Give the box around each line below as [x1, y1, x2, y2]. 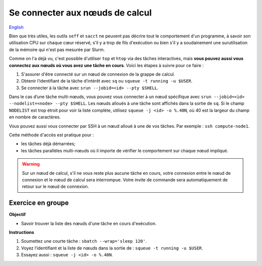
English [9, 24, 24, 30]
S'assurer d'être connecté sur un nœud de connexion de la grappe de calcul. [21, 71, 175, 77]
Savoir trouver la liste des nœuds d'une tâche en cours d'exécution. [21, 220, 157, 226]
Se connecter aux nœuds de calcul [9, 7, 152, 18]
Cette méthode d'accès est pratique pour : [9, 132, 94, 138]
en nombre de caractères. [9, 114, 61, 120]
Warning [22, 161, 40, 167]
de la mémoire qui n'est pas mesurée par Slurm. [9, 47, 105, 52]
